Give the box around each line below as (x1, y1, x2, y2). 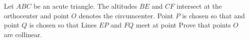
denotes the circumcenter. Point (78, 10, 174, 20)
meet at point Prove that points (136, 20, 231, 30)
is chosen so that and (182, 10, 245, 20)
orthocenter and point (4, 10, 69, 20)
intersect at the (176, 1, 222, 11)
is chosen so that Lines (29, 20, 97, 30)
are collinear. (4, 29, 42, 39)
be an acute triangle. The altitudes (33, 1, 137, 11)
